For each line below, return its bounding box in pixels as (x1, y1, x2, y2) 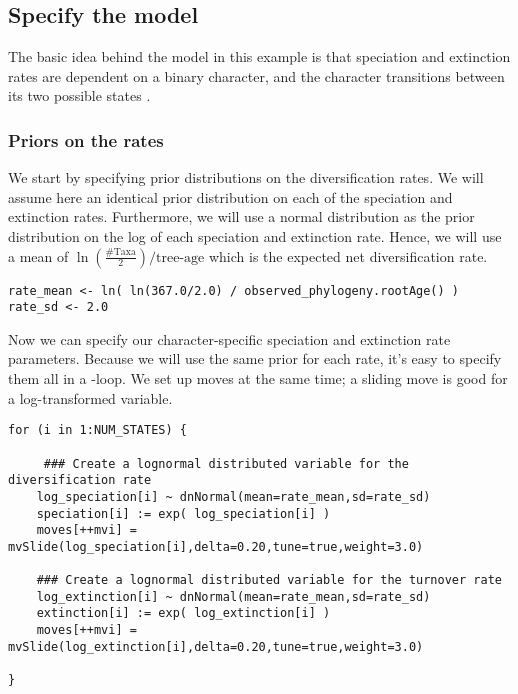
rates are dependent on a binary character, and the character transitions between (8, 65, 505, 86)
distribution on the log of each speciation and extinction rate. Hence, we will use (8, 225, 502, 246)
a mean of (8, 245, 69, 266)
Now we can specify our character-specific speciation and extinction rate (8, 328, 451, 349)
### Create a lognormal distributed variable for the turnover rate (36, 573, 502, 588)
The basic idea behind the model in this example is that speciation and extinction (8, 46, 511, 67)
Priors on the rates (8, 127, 164, 152)
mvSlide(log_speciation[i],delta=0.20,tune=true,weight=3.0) (8, 539, 424, 554)
